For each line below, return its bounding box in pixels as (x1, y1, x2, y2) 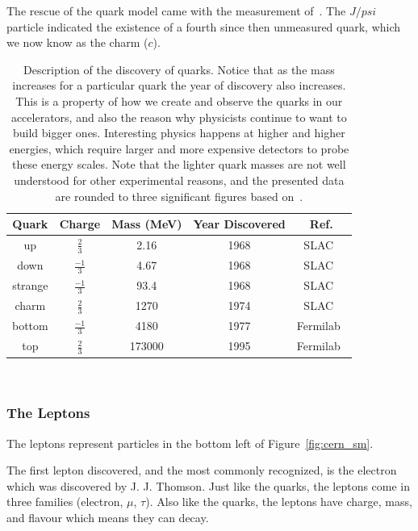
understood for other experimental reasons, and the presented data (14, 171, 345, 188)
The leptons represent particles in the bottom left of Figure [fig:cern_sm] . (6, 434, 374, 451)
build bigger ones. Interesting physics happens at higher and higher (13, 124, 345, 141)
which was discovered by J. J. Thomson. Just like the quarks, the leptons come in (6, 477, 411, 494)
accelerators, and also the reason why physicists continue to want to (10, 108, 347, 125)
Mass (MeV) (111, 215, 182, 232)
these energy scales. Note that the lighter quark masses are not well (12, 156, 346, 173)
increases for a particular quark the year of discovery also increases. (12, 77, 346, 94)
